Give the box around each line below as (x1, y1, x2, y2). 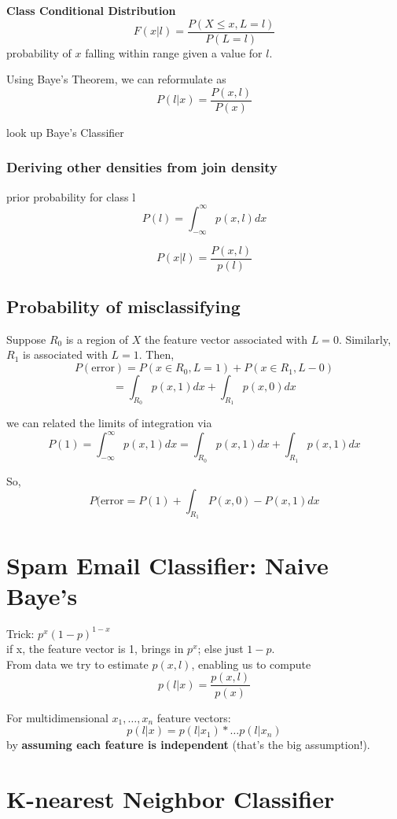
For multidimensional (6, 709, 108, 725)
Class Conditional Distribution (6, 2, 176, 18)
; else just (197, 640, 244, 657)
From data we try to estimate (6, 655, 149, 672)
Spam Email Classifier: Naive (6, 548, 329, 581)
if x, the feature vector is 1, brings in (6, 640, 184, 657)
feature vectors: (156, 709, 231, 725)
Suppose (6, 330, 46, 347)
